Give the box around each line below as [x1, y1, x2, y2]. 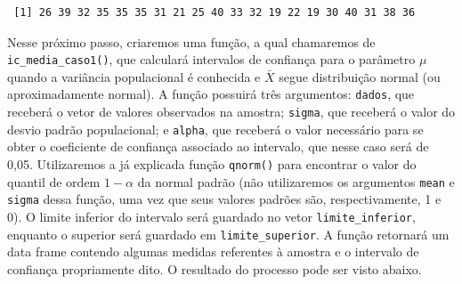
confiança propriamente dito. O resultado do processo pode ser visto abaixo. [7, 259, 422, 278]
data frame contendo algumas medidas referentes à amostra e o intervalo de [7, 242, 419, 261]
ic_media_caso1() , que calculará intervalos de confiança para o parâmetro [7, 50, 416, 69]
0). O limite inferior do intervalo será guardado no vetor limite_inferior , [7, 207, 416, 225]
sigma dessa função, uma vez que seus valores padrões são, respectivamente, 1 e [7, 190, 442, 208]
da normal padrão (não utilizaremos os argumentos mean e [137, 172, 455, 191]
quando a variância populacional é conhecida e [7, 67, 261, 85]
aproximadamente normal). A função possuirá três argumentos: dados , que [7, 85, 415, 103]
